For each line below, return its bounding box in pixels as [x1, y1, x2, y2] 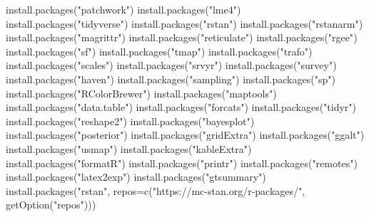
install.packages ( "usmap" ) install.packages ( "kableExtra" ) [6, 141, 252, 156]
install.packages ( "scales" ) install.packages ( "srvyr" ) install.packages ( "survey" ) [6, 58, 337, 73]
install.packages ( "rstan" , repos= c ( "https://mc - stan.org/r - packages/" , [6, 183, 305, 198]
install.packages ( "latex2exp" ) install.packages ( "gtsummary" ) [6, 169, 266, 184]
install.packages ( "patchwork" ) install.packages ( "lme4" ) [6, 2, 241, 16]
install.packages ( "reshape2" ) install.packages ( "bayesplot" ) [6, 113, 255, 128]
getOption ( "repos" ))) [6, 197, 96, 212]
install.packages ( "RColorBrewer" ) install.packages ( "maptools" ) [6, 85, 277, 100]
